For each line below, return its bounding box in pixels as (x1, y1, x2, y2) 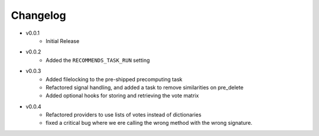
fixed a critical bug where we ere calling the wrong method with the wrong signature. (45, 120, 253, 127)
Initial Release (45, 37, 80, 44)
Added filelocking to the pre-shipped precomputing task (45, 75, 183, 82)
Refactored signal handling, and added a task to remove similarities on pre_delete (45, 84, 244, 91)
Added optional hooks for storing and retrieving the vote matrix (45, 92, 199, 99)
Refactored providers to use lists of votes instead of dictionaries (45, 111, 202, 118)
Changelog (11, 9, 66, 22)
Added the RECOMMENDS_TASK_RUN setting (45, 57, 150, 64)
